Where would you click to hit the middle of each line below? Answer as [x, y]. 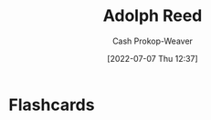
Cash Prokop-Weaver [153, 41]
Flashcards [52, 105]
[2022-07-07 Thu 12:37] [153, 58]
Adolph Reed [153, 16]
